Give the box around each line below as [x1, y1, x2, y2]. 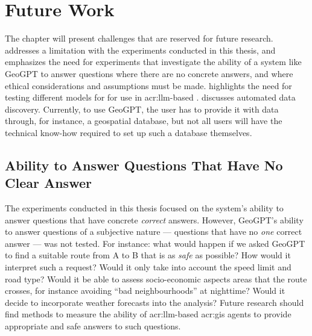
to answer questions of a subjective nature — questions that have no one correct [5, 225, 302, 238]
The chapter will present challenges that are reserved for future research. [5, 32, 273, 45]
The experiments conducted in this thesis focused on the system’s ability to [5, 202, 284, 214]
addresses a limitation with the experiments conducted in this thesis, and [5, 43, 276, 56]
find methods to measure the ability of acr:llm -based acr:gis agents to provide [5, 308, 291, 320]
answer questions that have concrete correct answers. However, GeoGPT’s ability [5, 213, 304, 226]
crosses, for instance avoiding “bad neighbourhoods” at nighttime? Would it [5, 284, 285, 297]
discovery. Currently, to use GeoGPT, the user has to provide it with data [5, 102, 279, 115]
